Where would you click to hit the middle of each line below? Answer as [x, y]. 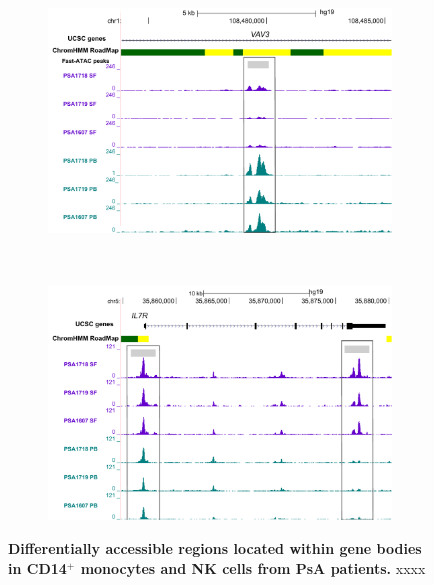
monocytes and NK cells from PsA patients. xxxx [253, 567]
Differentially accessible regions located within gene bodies [215, 548]
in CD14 [37, 567]
